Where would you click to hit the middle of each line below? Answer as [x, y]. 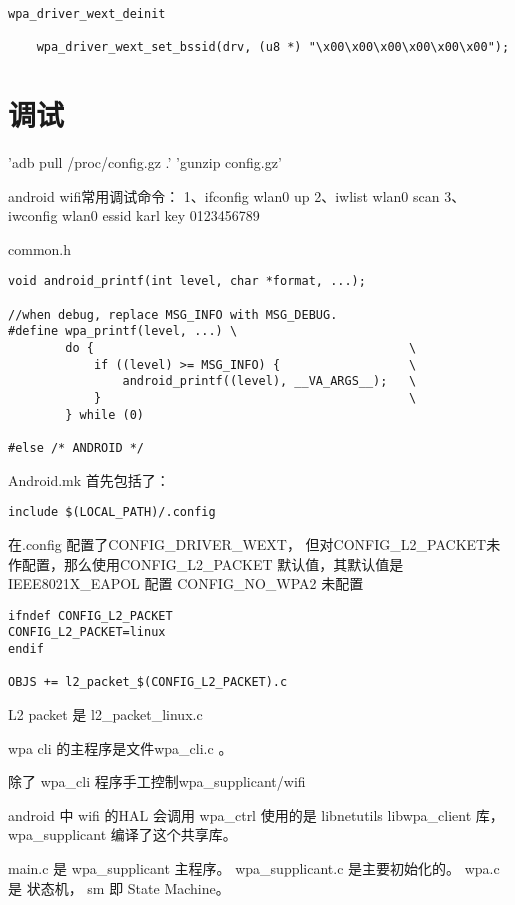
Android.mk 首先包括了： [89, 479]
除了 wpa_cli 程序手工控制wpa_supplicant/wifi [157, 781]
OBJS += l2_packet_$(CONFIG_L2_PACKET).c [148, 682]
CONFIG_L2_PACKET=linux [87, 632]
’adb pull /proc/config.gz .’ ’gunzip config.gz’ [145, 162]
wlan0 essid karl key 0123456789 [161, 215]
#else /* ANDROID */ [76, 448]
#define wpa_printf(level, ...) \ [123, 331]
